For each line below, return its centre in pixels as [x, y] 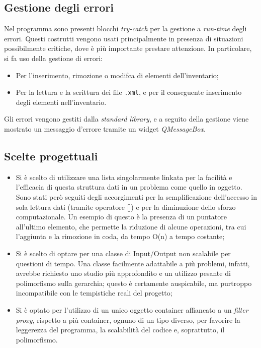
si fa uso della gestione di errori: [53, 58]
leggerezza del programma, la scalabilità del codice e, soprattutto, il [120, 330]
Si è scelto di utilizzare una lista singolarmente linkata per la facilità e [124, 177]
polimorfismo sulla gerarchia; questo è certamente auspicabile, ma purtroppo [134, 283]
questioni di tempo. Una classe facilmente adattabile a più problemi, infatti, [133, 263]
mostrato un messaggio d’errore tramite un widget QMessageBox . [105, 129]
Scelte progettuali [51, 156]
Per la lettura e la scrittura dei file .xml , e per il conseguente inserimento [129, 92]
